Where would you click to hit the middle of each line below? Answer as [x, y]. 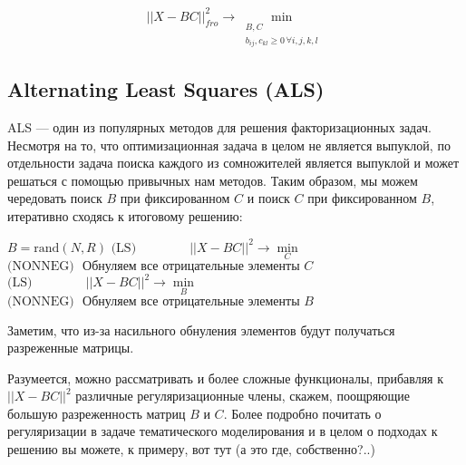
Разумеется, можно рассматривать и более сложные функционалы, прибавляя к [225, 378]
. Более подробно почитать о [302, 413]
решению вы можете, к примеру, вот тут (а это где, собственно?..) [191, 449]
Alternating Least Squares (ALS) [166, 89]
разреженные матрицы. [71, 348]
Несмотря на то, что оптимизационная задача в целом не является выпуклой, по [229, 145]
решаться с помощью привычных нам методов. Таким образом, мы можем [213, 180]
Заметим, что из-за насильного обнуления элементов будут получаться [201, 329]
